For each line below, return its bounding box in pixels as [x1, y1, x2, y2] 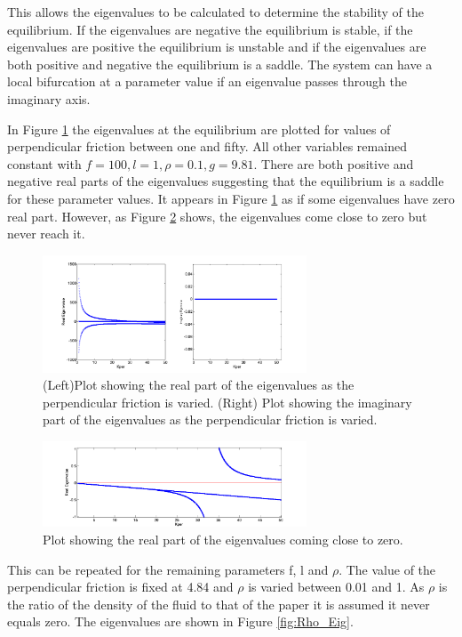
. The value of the [339, 560, 436, 578]
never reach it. [7, 224, 85, 243]
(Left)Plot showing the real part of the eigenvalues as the [43, 375, 354, 394]
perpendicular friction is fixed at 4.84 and [7, 577, 234, 596]
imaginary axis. [7, 89, 91, 108]
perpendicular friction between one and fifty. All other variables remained [7, 137, 407, 156]
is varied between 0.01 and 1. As [248, 577, 425, 596]
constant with [7, 154, 82, 173]
